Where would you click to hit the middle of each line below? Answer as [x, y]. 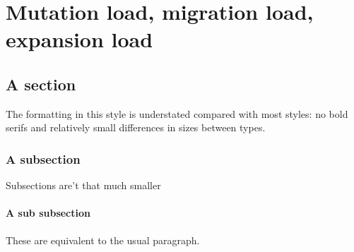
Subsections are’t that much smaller [83, 185]
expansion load [79, 39]
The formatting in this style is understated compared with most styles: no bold [177, 113]
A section [41, 84]
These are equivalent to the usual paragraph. [103, 240]
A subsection [43, 158]
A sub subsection [48, 213]
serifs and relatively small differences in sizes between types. [136, 127]
